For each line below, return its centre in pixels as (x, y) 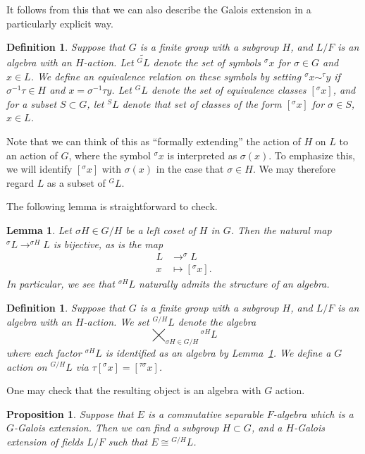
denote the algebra (217, 321)
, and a (267, 428)
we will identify (39, 169)
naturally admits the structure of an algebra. (234, 284)
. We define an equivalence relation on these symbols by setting (166, 76)
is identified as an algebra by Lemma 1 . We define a (218, 352)
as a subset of (76, 182)
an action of (32, 155)
